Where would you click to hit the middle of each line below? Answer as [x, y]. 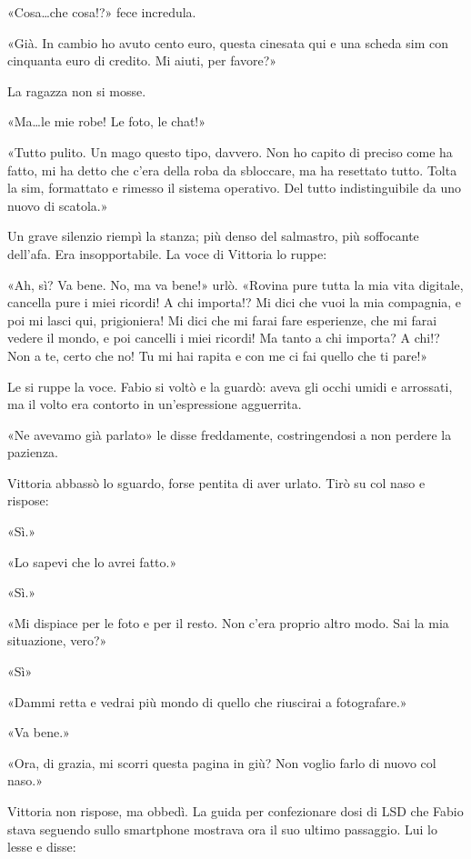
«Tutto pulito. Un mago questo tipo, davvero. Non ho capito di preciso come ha [230, 151]
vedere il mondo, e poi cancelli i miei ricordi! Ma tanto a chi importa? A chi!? [224, 338]
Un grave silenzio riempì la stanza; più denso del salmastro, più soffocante [213, 236]
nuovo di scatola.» [58, 205]
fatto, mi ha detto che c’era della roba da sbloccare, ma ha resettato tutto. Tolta [232, 170]
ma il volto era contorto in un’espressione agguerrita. [155, 404]
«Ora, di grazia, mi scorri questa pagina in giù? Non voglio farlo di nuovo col [222, 762]
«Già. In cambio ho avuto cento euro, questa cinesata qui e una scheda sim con [228, 42]
